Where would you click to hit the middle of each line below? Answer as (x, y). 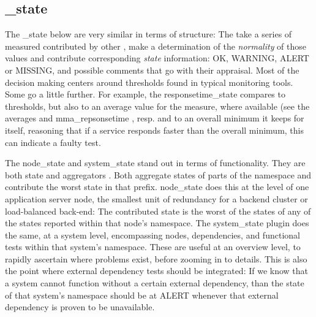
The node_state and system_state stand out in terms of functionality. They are (155, 163)
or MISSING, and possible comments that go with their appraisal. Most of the (152, 70)
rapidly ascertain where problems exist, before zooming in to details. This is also (156, 258)
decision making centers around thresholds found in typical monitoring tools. (149, 82)
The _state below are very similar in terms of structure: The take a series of (149, 34)
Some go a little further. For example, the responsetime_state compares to (145, 94)
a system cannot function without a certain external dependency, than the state (155, 283)
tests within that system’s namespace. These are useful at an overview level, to (153, 247)
